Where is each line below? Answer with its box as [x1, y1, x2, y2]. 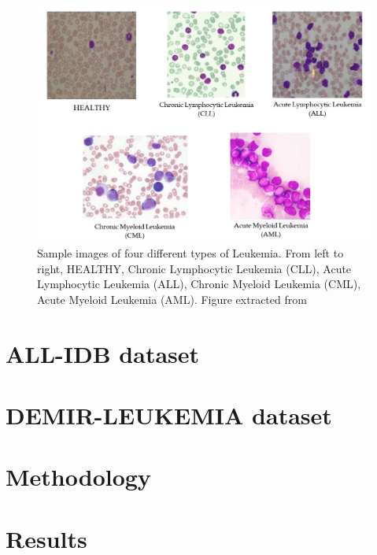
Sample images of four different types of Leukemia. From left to [37, 244, 344, 261]
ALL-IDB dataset [6, 337, 200, 369]
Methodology [6, 461, 151, 493]
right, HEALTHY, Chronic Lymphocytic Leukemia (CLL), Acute [37, 260, 352, 276]
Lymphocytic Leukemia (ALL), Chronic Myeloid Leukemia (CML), [37, 276, 361, 292]
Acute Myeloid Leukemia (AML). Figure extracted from [37, 290, 307, 307]
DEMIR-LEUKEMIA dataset [6, 398, 332, 431]
